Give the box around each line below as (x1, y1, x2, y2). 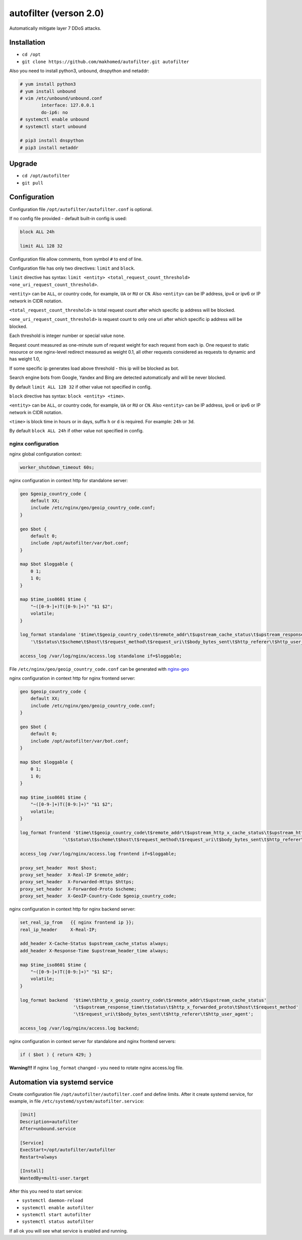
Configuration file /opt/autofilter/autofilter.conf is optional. (9, 206, 153, 212)
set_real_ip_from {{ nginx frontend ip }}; (20, 920, 134, 926)
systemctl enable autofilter (22, 1205, 94, 1210)
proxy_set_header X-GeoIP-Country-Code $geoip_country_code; (20, 893, 177, 899)
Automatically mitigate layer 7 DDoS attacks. (9, 25, 102, 31)
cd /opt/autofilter (22, 173, 70, 179)
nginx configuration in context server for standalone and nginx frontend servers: (9, 1038, 176, 1045)
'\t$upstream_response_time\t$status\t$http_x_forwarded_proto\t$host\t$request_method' (73, 1004, 299, 1010)
